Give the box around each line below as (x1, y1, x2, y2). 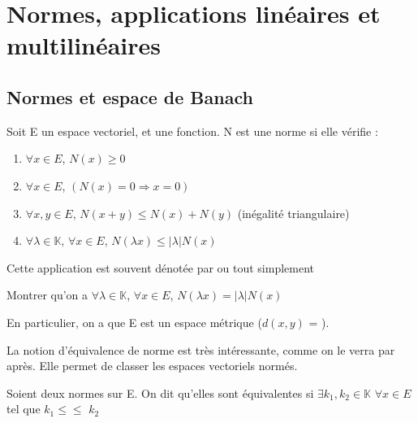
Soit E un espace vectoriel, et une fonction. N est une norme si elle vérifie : (6, 122, 378, 139)
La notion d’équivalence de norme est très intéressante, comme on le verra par (6, 341, 395, 358)
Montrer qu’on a (6, 286, 88, 303)
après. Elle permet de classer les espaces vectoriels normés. (6, 357, 298, 374)
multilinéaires (6, 28, 162, 62)
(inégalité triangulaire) (237, 204, 350, 221)
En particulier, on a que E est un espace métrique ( (6, 313, 262, 330)
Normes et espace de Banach (6, 84, 253, 109)
